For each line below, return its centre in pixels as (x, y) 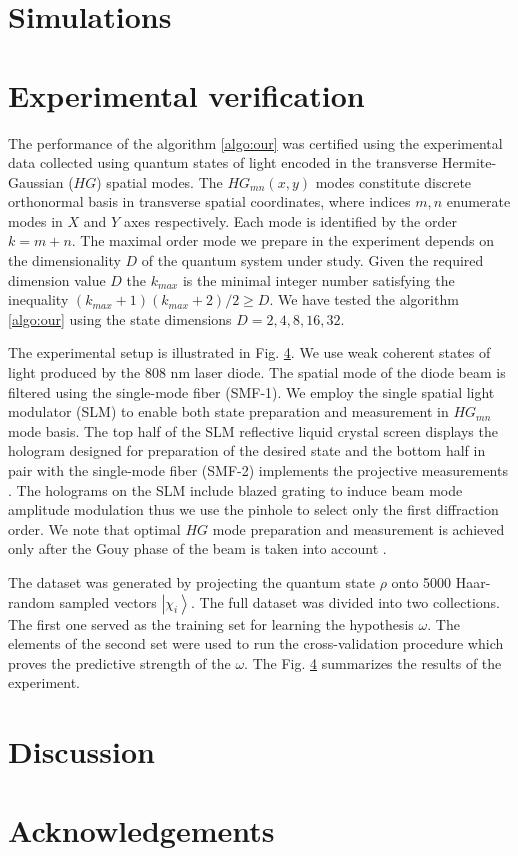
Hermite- (469, 162)
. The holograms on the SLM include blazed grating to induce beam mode (235, 489)
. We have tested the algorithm (364, 299)
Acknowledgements (141, 829)
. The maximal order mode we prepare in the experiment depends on (282, 240)
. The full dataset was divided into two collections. (345, 601)
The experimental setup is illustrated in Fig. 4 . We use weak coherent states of (249, 352)
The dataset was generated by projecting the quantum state (192, 581)
